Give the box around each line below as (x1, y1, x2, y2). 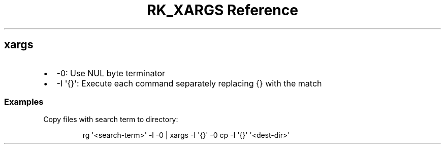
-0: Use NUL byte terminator (56, 68, 166, 78)
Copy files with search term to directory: (43, 115, 178, 124)
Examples (4, 96, 44, 107)
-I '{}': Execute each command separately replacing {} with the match (56, 78, 322, 88)
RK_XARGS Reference (147, 2, 298, 19)
